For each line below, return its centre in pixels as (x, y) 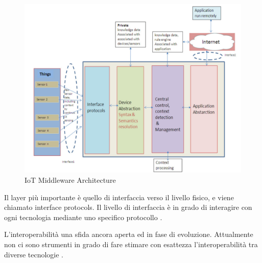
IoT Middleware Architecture (70, 180)
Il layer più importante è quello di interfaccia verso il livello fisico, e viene (119, 197)
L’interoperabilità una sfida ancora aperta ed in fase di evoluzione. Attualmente (129, 234)
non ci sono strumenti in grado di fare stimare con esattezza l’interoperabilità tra (131, 244)
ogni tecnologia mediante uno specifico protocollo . (83, 217)
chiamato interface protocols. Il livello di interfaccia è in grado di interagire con (128, 207)
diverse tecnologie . (34, 254)
